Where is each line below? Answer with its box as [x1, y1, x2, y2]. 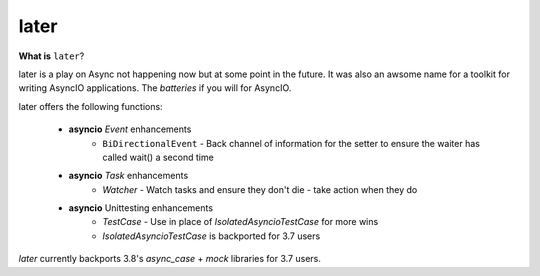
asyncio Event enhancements [68, 123, 192, 135]
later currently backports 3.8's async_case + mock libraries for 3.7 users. [18, 253, 322, 265]
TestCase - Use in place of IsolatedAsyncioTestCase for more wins [102, 216, 379, 228]
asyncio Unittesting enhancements [68, 202, 214, 214]
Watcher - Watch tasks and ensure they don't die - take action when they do [102, 183, 418, 195]
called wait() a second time [102, 151, 214, 163]
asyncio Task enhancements [68, 170, 189, 182]
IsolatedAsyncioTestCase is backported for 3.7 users [102, 230, 321, 242]
